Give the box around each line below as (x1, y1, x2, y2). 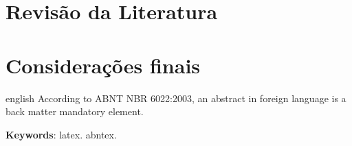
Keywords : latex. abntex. (5, 127, 117, 141)
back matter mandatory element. (5, 104, 144, 119)
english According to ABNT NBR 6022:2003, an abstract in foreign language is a (5, 90, 346, 105)
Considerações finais (5, 51, 201, 79)
